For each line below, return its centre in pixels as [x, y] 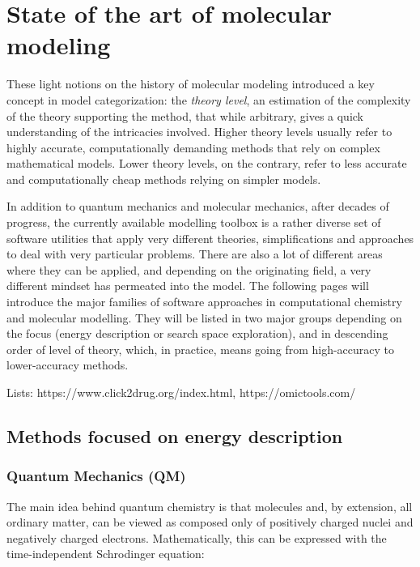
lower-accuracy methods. [68, 365]
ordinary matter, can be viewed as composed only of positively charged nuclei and [210, 522]
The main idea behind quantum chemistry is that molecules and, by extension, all [210, 506]
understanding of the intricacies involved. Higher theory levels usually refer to [199, 132]
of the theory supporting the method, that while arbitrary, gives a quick [185, 115]
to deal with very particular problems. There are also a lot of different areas [195, 254]
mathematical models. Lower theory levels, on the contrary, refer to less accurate [207, 163]
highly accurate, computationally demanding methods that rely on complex [193, 147]
